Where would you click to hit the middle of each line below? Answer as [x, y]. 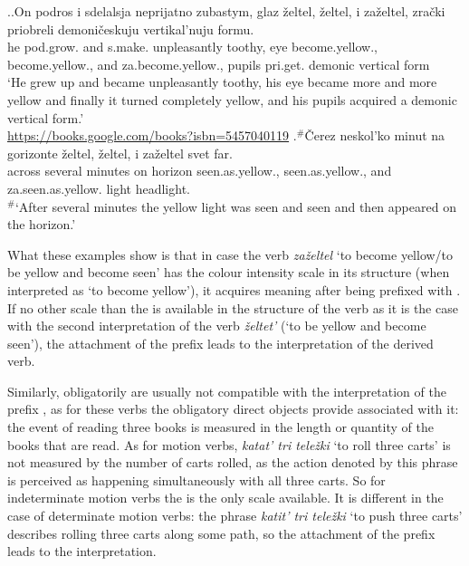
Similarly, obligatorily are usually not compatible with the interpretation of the [227, 391]
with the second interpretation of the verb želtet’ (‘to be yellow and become [217, 326]
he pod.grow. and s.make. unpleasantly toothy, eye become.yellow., [192, 47]
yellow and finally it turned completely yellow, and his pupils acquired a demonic [232, 99]
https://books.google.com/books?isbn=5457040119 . [152, 135]
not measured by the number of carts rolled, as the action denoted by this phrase [233, 462]
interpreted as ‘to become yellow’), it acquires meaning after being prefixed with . [234, 289]
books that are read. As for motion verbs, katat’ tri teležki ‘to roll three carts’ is [229, 444]
